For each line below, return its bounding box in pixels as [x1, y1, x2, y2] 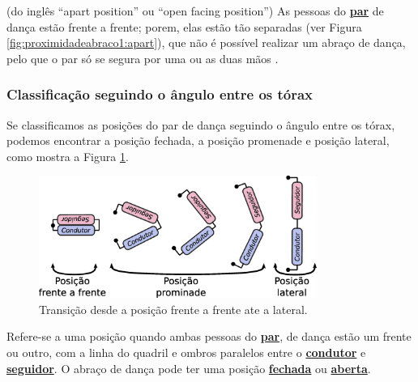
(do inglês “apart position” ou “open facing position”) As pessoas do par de [6, 2, 384, 19]
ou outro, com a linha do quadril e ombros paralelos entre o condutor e [6, 344, 366, 361]
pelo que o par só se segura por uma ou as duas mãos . [6, 49, 279, 66]
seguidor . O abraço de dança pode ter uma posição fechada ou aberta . [6, 359, 371, 376]
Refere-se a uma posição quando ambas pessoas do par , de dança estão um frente [6, 328, 412, 345]
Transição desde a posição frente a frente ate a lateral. [39, 300, 308, 317]
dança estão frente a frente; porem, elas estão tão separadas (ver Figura [6, 18, 362, 35]
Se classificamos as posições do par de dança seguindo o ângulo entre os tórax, [6, 116, 395, 133]
